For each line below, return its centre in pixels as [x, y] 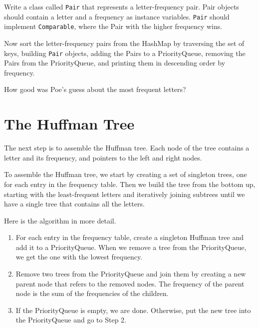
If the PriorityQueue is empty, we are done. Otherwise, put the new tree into [133, 310]
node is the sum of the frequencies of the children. [92, 293]
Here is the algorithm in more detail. [60, 220]
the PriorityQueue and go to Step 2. [71, 320]
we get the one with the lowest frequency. [79, 257]
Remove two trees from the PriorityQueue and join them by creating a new [131, 274]
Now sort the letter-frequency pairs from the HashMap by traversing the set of [124, 43]
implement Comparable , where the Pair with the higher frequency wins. [113, 26]
